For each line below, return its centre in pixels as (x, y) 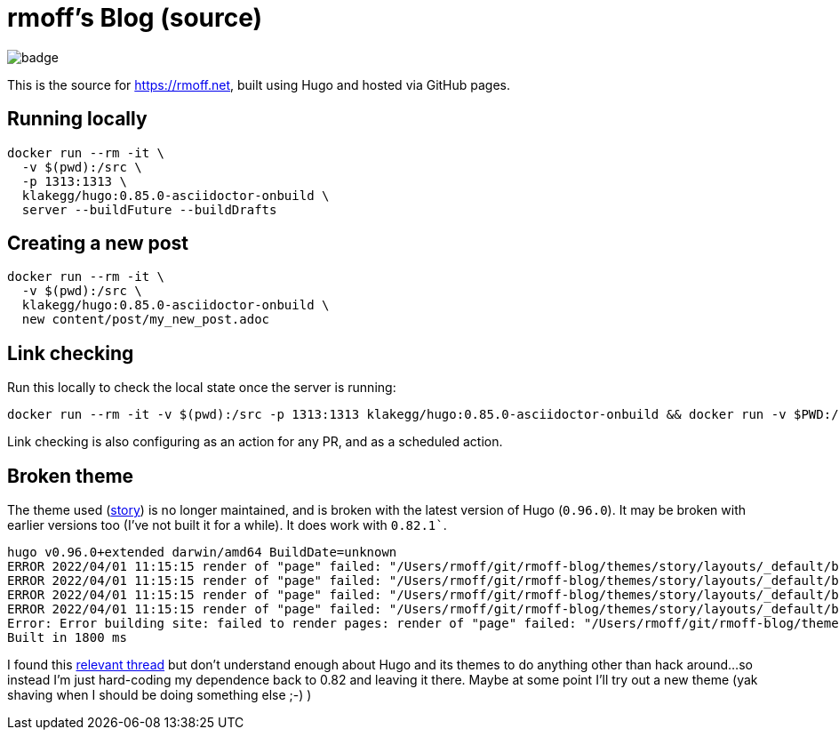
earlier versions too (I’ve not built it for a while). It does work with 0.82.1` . (227, 525)
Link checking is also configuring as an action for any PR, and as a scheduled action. (255, 442)
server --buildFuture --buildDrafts (149, 209)
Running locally (77, 119)
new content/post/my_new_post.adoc (146, 320)
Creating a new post (98, 244)
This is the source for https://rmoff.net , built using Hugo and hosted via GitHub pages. (259, 84)
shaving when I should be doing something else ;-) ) (160, 695)
